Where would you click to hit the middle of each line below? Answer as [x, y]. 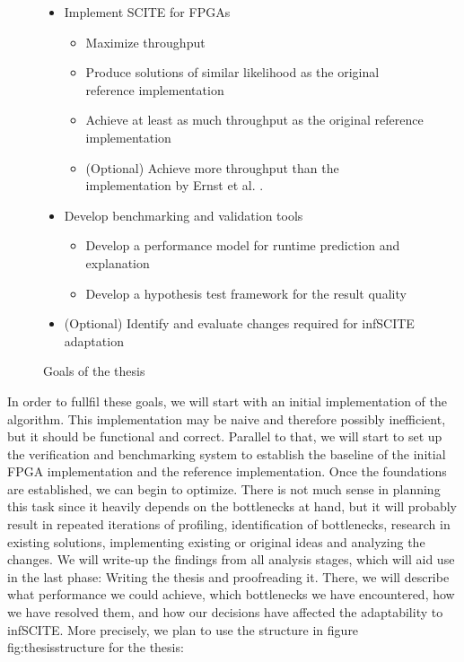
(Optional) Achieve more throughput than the [212, 167]
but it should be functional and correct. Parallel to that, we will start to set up [225, 436]
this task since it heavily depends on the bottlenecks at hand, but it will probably [232, 506]
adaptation [94, 340]
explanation [118, 262]
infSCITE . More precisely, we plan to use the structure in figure [183, 629]
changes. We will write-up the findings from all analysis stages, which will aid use [231, 559]
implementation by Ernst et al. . [175, 185]
